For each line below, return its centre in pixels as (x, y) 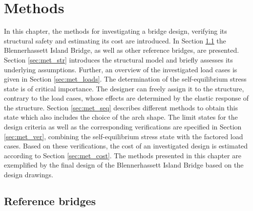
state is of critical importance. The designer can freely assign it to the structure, (124, 88)
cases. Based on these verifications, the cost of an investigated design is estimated (126, 146)
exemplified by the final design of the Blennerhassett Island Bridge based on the (124, 165)
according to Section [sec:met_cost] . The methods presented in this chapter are (123, 155)
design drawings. (29, 175)
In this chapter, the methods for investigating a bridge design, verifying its (116, 31)
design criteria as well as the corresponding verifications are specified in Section (123, 127)
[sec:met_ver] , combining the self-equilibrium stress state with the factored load (124, 136)
